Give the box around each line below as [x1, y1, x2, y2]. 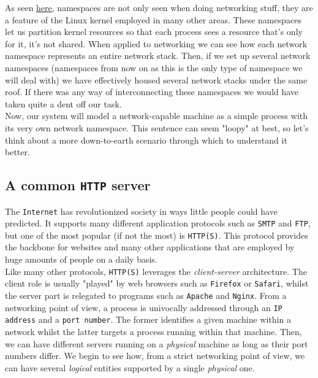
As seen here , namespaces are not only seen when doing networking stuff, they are [5, 1, 313, 13]
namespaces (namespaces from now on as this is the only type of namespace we [5, 61, 303, 74]
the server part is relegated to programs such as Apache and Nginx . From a [5, 288, 287, 301]
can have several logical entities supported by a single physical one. [5, 361, 255, 374]
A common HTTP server [5, 175, 151, 195]
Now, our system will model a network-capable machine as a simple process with [5, 109, 308, 122]
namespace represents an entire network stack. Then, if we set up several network [5, 49, 311, 62]
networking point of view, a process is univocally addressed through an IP [5, 301, 282, 314]
